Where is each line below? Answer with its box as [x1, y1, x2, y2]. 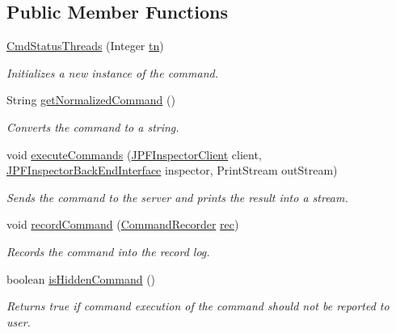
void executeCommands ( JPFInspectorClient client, [6, 145, 262, 162]
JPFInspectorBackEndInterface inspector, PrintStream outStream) [6, 162, 338, 179]
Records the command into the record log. [6, 242, 210, 259]
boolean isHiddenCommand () [6, 270, 156, 287]
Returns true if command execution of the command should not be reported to [6, 297, 390, 314]
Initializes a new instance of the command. [6, 64, 218, 81]
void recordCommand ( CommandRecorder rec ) [6, 216, 239, 233]
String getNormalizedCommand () [6, 91, 175, 108]
